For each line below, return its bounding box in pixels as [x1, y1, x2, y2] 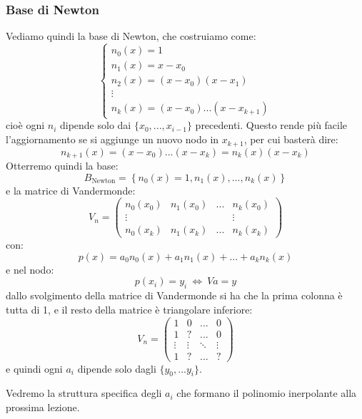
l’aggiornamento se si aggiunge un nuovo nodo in [6, 132, 219, 147]
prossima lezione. [6, 400, 80, 415]
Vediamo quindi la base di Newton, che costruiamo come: [6, 29, 256, 43]
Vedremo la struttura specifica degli [6, 386, 162, 400]
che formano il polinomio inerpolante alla [176, 386, 357, 400]
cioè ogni [6, 118, 45, 133]
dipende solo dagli [77, 361, 156, 376]
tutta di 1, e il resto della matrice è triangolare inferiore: [6, 301, 253, 316]
